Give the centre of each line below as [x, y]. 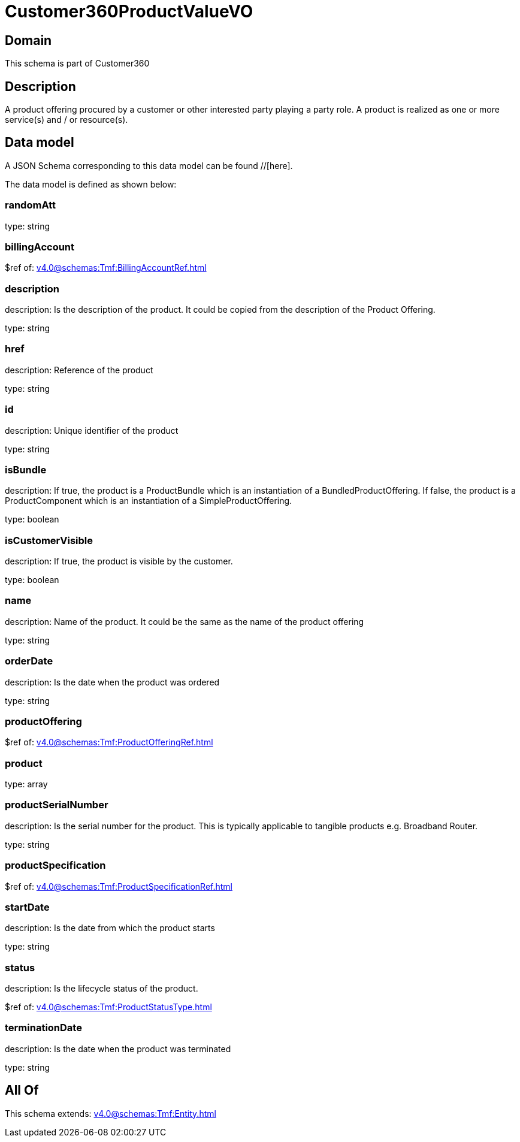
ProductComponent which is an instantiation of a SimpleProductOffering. [149, 501]
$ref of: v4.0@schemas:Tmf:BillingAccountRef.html [106, 268]
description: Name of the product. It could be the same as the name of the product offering [185, 621]
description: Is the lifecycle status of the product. [102, 989]
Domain [28, 40]
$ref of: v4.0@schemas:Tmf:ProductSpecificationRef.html [119, 886]
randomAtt [30, 205]
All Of [22, 1090]
